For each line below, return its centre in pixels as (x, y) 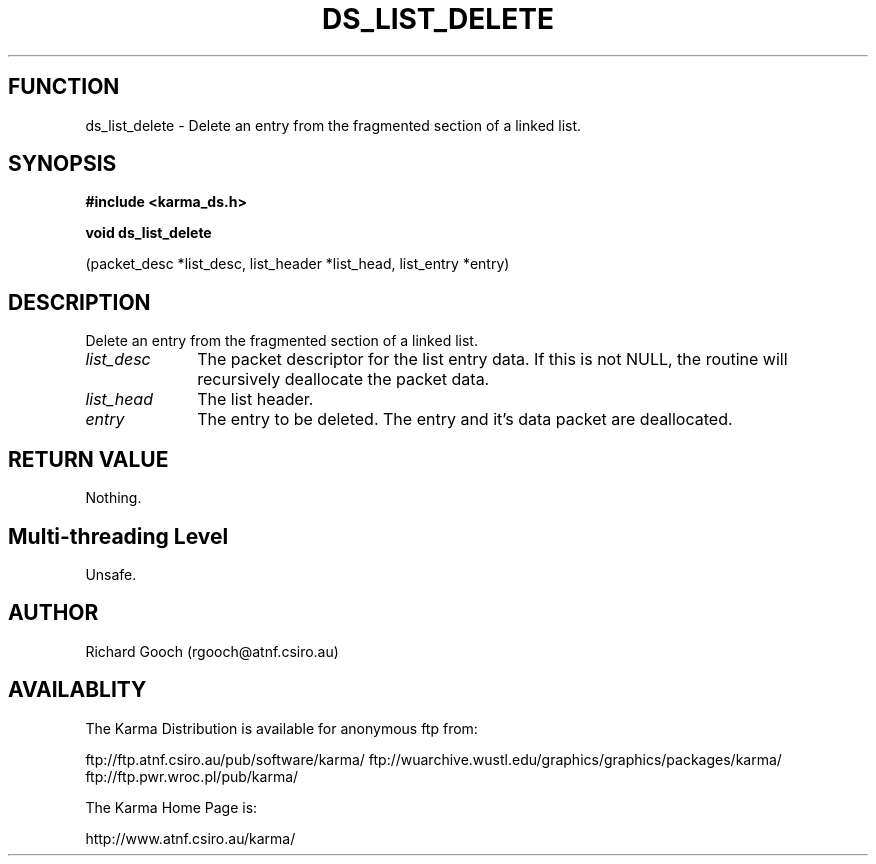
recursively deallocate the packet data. (343, 379)
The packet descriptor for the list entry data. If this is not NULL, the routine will (492, 359)
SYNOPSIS (62, 164)
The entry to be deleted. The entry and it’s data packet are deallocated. (465, 419)
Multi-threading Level (118, 536)
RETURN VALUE (88, 459)
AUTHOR (53, 613)
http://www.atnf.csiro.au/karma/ (190, 838)
